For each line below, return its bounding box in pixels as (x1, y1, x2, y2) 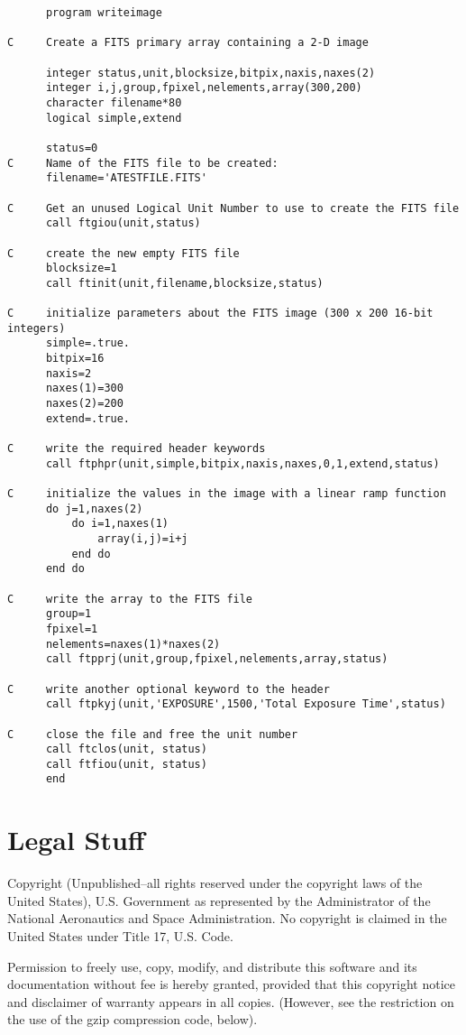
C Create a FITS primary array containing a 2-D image (7, 36, 369, 50)
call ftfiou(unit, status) (45, 757, 207, 771)
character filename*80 (45, 96, 182, 109)
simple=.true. (45, 337, 131, 350)
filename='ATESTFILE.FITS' (45, 171, 207, 185)
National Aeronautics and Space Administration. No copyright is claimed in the (7, 909, 447, 928)
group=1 (45, 607, 92, 621)
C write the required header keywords (7, 442, 266, 456)
